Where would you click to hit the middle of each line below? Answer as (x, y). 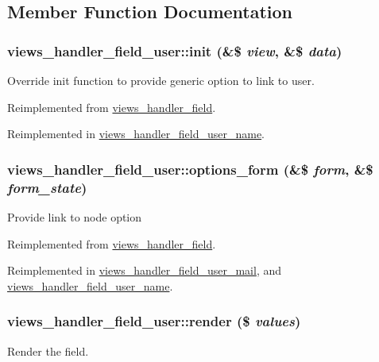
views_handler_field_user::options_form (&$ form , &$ (190, 169)
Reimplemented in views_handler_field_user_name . (136, 134)
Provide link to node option (75, 216)
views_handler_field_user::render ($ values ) (154, 321)
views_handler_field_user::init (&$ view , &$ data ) (175, 50)
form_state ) (47, 187)
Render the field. (48, 350)
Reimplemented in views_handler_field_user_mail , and (145, 270)
